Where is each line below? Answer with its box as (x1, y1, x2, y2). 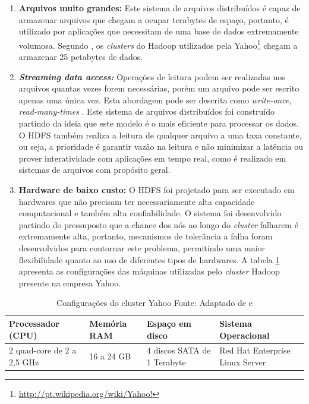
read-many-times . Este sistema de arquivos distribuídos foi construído (18, 105, 275, 118)
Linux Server (219, 355, 266, 368)
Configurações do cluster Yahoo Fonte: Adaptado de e (56, 296, 253, 309)
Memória (89, 317, 127, 329)
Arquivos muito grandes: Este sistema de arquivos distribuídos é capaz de (18, 2, 301, 14)
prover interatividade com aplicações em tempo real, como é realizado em (18, 151, 286, 164)
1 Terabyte (146, 355, 186, 368)
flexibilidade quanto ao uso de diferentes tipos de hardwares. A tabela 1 (18, 253, 280, 266)
